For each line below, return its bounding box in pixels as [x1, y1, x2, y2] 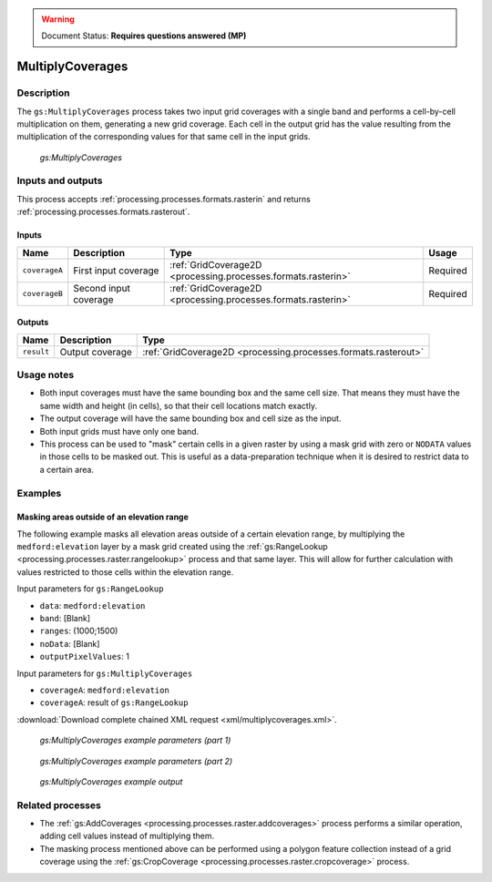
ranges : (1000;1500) [39, 625, 118, 637]
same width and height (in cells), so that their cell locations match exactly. [39, 400, 318, 411]
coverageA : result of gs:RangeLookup [39, 697, 189, 708]
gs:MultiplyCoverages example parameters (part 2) [39, 755, 233, 766]
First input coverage [73, 264, 159, 277]
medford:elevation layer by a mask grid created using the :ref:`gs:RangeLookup [16, 541, 328, 552]
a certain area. [39, 464, 95, 475]
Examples [16, 487, 62, 499]
